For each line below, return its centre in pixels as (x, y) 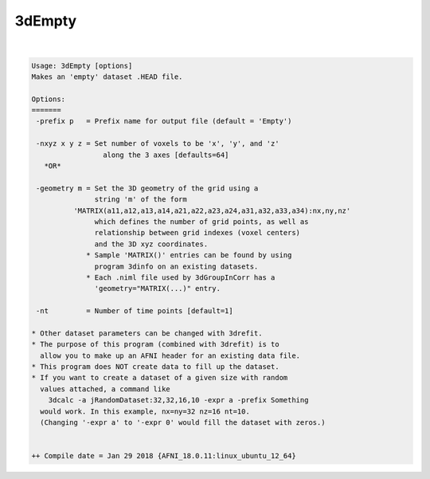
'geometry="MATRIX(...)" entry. (157, 289)
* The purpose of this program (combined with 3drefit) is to (155, 344)
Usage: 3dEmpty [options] (82, 65)
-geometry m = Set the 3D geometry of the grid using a (147, 188)
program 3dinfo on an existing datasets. (176, 266)
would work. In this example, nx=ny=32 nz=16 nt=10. (145, 411)
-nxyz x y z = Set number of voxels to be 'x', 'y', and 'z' (158, 144)
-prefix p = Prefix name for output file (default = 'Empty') (164, 121)
